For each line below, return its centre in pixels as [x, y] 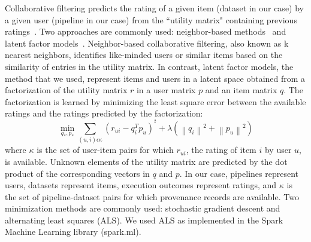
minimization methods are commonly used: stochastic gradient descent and [143, 208]
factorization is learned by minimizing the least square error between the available [155, 101]
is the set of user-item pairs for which [105, 150]
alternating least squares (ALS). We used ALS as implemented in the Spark [144, 220]
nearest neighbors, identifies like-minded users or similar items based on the [144, 55]
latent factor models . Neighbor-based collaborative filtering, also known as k [147, 43]
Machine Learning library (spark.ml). [73, 232]
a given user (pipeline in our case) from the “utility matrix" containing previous [151, 19]
